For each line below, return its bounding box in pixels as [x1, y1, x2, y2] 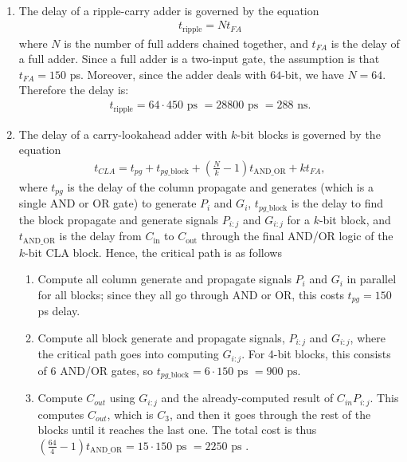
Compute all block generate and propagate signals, [37, 329, 285, 346]
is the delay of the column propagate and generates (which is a [67, 178, 374, 195]
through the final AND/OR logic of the [201, 227, 393, 244]
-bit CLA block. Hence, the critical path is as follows [25, 243, 282, 260]
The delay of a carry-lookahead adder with [18, 125, 228, 142]
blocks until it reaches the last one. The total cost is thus [37, 421, 317, 438]
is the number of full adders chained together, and [64, 34, 308, 51]
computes [37, 405, 84, 422]
